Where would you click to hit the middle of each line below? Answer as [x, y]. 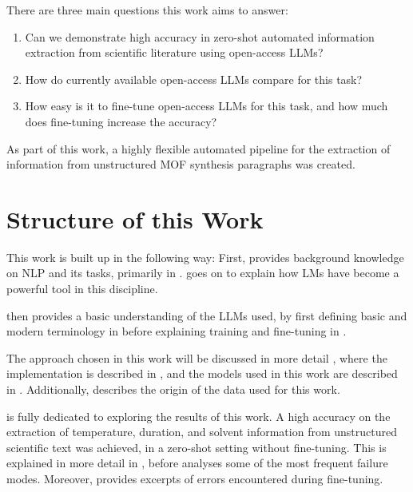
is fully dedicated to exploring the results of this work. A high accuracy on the [199, 416]
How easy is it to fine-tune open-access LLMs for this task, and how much [206, 106]
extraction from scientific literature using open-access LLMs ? [174, 52]
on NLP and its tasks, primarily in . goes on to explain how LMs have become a [203, 273]
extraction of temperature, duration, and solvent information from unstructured [202, 432]
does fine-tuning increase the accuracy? [121, 121]
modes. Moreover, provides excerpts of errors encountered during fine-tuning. [195, 478]
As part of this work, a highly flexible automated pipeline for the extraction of [199, 148]
